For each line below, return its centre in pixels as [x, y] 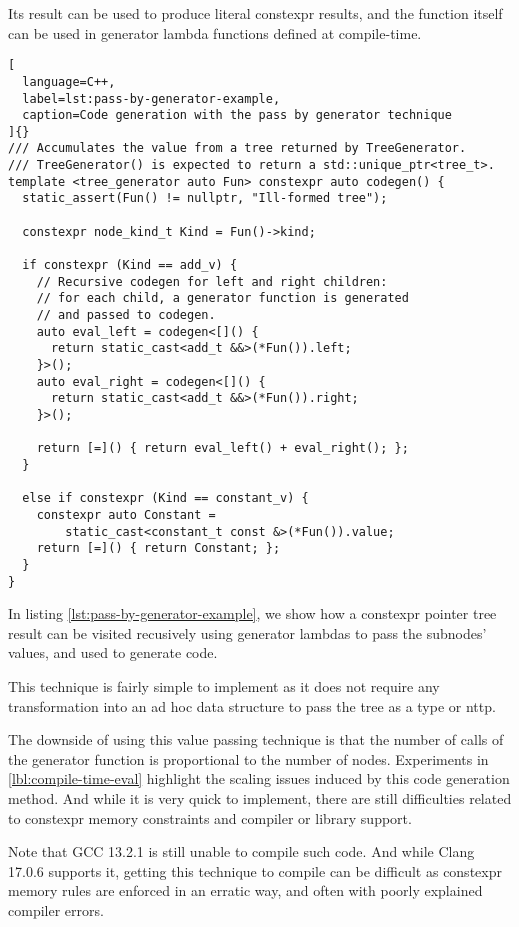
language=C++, [69, 81]
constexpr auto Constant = [126, 514]
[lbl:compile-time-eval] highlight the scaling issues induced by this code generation [259, 778]
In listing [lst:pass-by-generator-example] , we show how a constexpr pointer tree [252, 613]
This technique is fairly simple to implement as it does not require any [224, 685]
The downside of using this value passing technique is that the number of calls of [256, 739]
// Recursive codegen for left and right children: [212, 281]
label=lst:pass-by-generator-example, [151, 98]
